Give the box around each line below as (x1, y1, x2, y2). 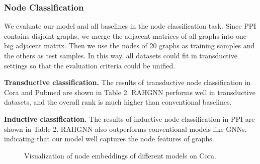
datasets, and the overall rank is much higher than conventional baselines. (4, 97, 232, 107)
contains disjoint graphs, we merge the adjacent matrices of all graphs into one (4, 30, 246, 41)
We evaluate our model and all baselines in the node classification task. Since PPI (4, 21, 256, 31)
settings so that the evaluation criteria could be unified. (4, 60, 176, 70)
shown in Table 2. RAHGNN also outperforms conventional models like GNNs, (4, 123, 247, 134)
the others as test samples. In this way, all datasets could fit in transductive (4, 50, 237, 60)
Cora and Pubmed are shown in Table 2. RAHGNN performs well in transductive (4, 87, 255, 97)
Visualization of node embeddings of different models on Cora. (24, 150, 216, 160)
